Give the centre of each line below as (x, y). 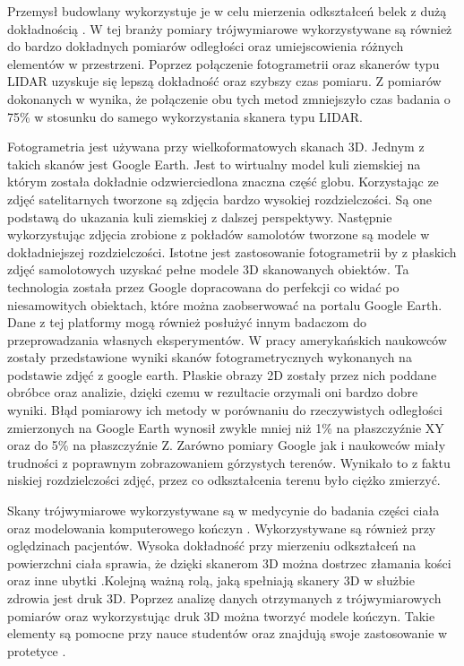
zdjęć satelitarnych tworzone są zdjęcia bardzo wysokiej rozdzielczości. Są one (220, 199)
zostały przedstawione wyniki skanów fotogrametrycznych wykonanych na (210, 357)
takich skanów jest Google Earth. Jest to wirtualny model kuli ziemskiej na (214, 164)
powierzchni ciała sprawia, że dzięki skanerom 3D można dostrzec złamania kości (229, 562)
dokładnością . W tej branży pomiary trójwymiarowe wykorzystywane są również (230, 28)
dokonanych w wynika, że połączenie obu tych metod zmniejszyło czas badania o (229, 98)
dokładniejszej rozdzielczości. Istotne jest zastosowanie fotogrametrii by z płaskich (232, 251)
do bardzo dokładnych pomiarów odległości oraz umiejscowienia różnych (206, 46)
